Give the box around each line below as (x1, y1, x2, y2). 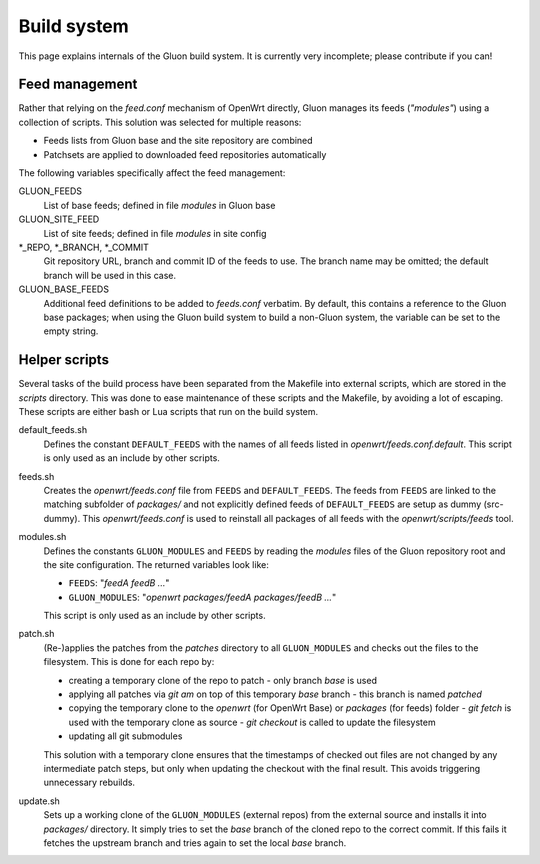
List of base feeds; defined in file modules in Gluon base (43, 199, 276, 211)
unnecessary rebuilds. (43, 776, 135, 789)
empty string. (43, 325, 99, 337)
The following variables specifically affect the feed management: (18, 167, 286, 179)
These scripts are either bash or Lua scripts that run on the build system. (18, 406, 319, 417)
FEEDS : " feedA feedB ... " (68, 577, 170, 589)
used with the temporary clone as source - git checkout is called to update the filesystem (68, 716, 436, 728)
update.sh (18, 795, 60, 807)
